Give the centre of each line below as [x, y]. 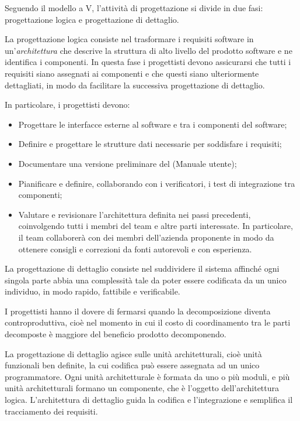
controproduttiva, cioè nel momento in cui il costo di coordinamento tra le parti [148, 322]
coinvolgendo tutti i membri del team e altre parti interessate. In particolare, [156, 226]
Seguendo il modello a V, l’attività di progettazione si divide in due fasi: [134, 8]
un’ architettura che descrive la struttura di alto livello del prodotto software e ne [149, 50]
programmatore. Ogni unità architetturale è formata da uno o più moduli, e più [147, 376]
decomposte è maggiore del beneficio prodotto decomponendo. [116, 334]
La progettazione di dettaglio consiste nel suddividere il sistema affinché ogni [142, 268]
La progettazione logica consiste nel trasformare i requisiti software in [129, 39]
